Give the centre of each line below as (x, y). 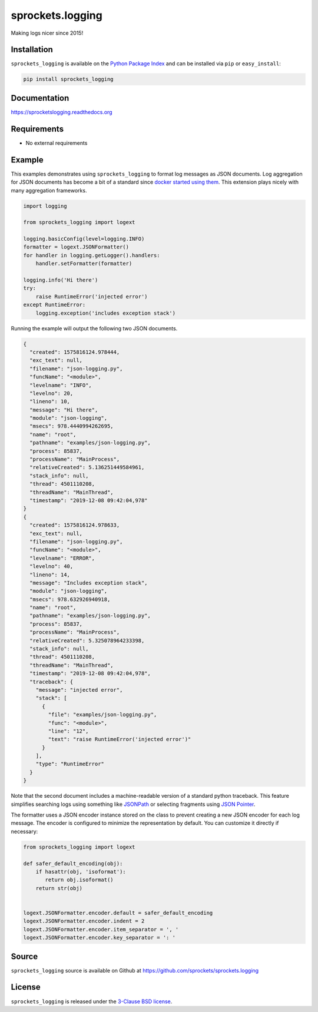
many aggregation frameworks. (49, 190)
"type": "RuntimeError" (70, 764)
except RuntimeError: (54, 305)
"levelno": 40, (52, 566)
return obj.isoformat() (79, 880)
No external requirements (57, 143)
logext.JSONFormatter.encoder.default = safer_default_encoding (118, 913)
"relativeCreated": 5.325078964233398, (87, 641)
